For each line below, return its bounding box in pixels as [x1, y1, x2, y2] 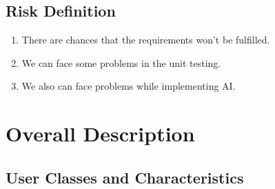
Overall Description [6, 119, 195, 148]
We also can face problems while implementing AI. [21, 79, 236, 93]
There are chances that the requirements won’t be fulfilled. [21, 32, 270, 47]
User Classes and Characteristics [6, 166, 244, 188]
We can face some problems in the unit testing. [21, 55, 221, 70]
